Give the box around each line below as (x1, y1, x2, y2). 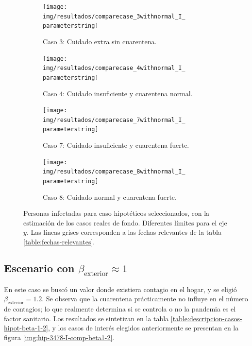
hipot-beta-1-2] (4, 323, 49, 333)
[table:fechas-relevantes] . (23, 237, 95, 247)
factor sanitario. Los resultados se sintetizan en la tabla (4, 313, 169, 323)
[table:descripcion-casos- (170, 313, 242, 323)
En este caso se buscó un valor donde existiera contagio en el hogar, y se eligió (4, 284, 237, 294)
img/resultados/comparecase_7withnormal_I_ (43, 116, 185, 123)
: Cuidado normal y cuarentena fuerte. (63, 191, 177, 202)
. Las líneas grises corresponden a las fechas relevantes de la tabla (26, 227, 221, 237)
